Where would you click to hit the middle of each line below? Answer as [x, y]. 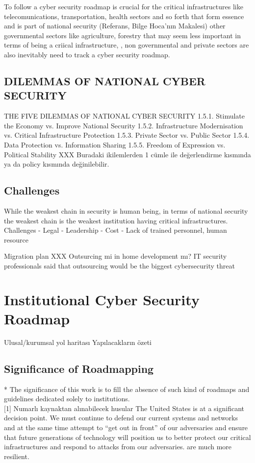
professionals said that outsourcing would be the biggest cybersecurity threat [119, 265]
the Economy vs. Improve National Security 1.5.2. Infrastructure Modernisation [124, 125]
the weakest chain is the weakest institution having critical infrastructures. [116, 220]
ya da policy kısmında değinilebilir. [57, 164]
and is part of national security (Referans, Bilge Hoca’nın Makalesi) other [115, 26]
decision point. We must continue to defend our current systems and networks [121, 418]
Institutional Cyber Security [102, 299]
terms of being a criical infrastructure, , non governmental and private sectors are [127, 45]
